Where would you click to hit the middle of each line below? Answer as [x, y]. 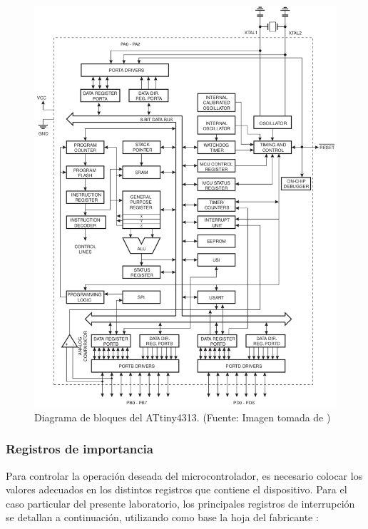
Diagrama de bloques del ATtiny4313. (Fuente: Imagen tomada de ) [183, 417]
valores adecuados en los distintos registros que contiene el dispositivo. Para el [177, 489]
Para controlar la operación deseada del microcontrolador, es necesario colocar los [184, 475]
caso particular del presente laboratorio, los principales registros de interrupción [180, 503]
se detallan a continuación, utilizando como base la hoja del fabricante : [162, 517]
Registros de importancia [80, 449]
